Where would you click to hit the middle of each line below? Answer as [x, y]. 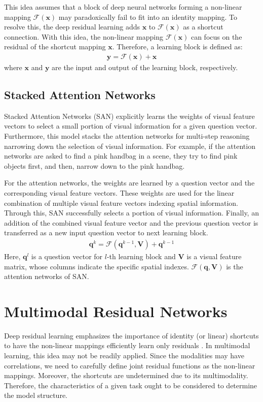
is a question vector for [67, 256]
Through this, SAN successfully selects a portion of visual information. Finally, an [131, 213]
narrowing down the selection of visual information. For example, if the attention [130, 146]
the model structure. [36, 395]
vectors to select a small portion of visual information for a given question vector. [131, 126]
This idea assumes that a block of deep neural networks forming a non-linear [123, 7]
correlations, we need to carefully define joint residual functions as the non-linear [130, 365]
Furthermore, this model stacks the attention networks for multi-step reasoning [127, 135]
